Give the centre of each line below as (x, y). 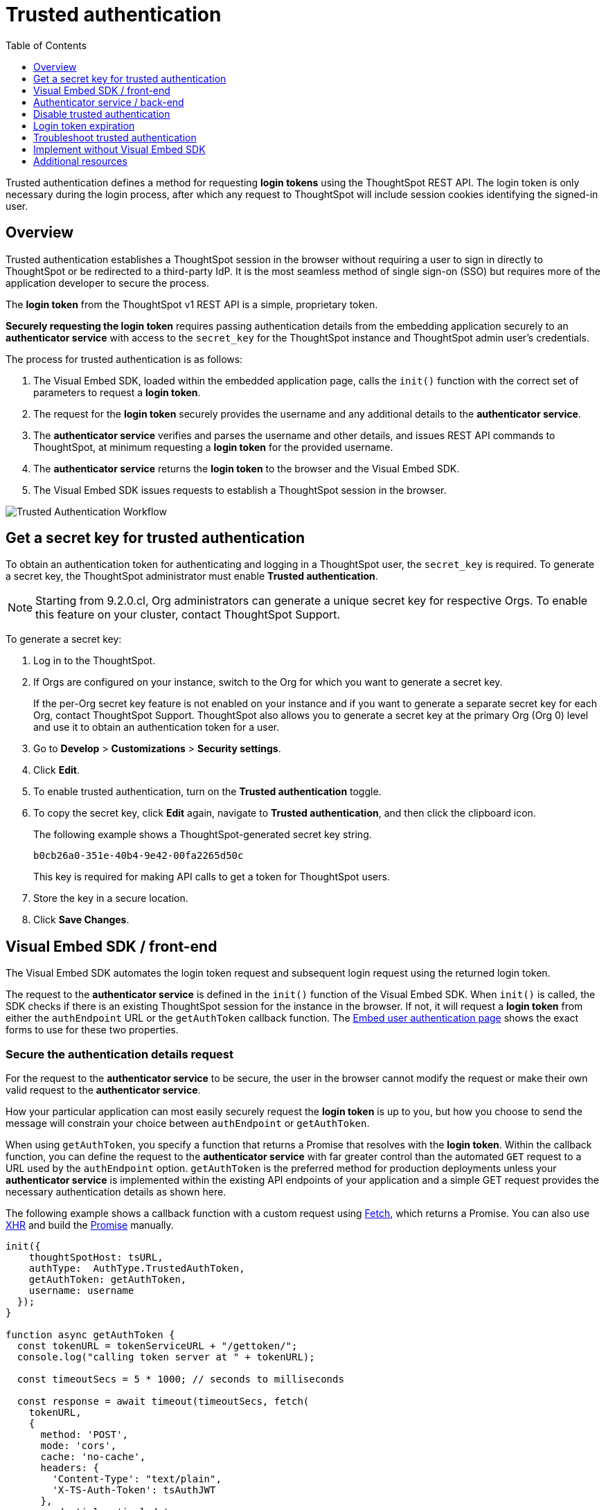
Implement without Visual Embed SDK (119, 149)
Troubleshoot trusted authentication (115, 137)
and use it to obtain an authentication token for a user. (157, 727)
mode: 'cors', (79, 1446)
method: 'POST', (84, 1435)
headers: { (70, 1468)
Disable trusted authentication (102, 114)
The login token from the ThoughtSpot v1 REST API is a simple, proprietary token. (192, 304)
